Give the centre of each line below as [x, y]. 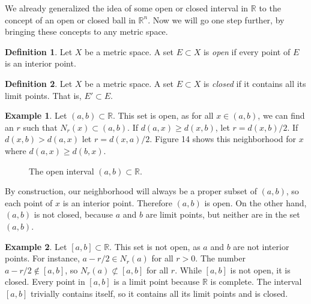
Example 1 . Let [36, 115]
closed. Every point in [45, 282]
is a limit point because [157, 282]
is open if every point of [247, 51]
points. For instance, [42, 258]
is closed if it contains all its [255, 83]
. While [188, 270]
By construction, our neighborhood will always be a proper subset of [131, 191]
